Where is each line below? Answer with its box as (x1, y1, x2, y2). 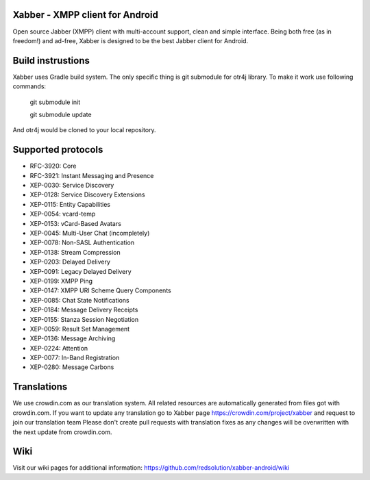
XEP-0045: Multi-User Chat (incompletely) (29, 229, 150, 238)
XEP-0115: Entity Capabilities (29, 200, 111, 208)
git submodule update (29, 110, 92, 118)
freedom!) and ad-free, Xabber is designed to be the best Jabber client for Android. (12, 36, 249, 45)
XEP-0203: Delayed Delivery (29, 257, 111, 266)
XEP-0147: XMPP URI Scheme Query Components (29, 286, 171, 294)
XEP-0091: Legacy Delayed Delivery (29, 267, 132, 275)
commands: (12, 82, 47, 90)
